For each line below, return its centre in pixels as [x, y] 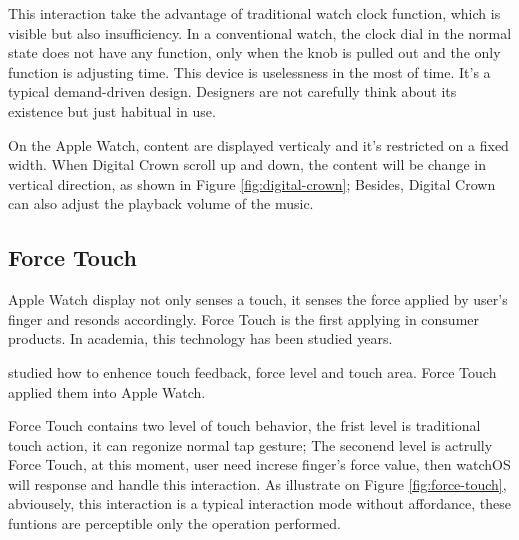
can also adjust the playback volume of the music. [161, 203]
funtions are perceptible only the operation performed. [174, 523]
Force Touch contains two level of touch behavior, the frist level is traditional [244, 425]
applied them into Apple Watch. [107, 391]
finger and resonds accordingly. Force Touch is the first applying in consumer [244, 318]
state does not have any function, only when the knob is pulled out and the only [254, 52]
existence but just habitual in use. [112, 110]
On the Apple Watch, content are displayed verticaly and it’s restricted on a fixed [258, 144]
